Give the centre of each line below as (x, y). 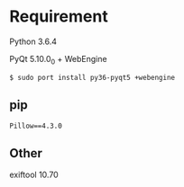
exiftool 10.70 (34, 175)
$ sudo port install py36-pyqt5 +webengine (92, 77)
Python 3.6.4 (33, 41)
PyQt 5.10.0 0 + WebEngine (58, 60)
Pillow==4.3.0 (36, 126)
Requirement (59, 17)
